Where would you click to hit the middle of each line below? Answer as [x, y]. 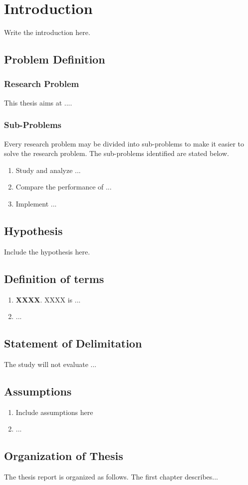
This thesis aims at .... [38, 102]
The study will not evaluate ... [50, 364]
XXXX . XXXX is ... [48, 299]
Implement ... [36, 203]
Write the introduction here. [47, 32]
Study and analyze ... [48, 170]
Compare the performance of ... [64, 187]
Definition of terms [54, 278]
